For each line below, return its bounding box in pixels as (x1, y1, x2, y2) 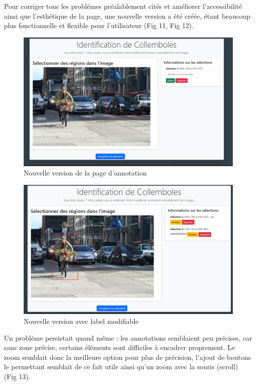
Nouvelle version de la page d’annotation (24, 168, 147, 178)
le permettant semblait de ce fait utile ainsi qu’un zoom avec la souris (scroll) (4, 361, 238, 372)
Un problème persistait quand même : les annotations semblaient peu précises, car (4, 332, 253, 343)
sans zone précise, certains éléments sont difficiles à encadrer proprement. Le (4, 342, 235, 352)
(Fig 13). (4, 371, 31, 381)
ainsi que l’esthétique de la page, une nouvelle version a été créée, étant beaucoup (4, 10, 251, 21)
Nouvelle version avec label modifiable (24, 315, 139, 326)
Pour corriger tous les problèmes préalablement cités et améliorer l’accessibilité (4, 1, 242, 11)
